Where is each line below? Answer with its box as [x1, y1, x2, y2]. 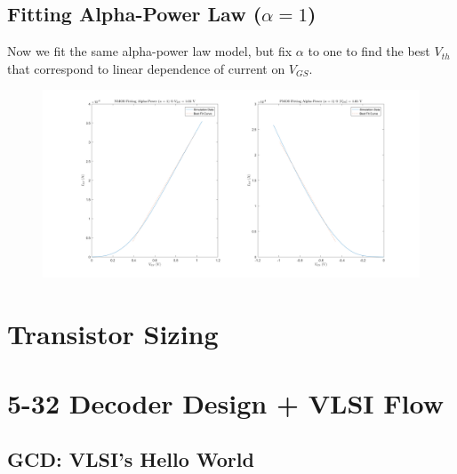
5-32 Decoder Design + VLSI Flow [7, 384, 444, 421]
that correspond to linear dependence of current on [7, 59, 285, 77]
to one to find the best [308, 42, 430, 60]
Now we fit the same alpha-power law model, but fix [7, 42, 293, 60]
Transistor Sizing [7, 315, 219, 351]
